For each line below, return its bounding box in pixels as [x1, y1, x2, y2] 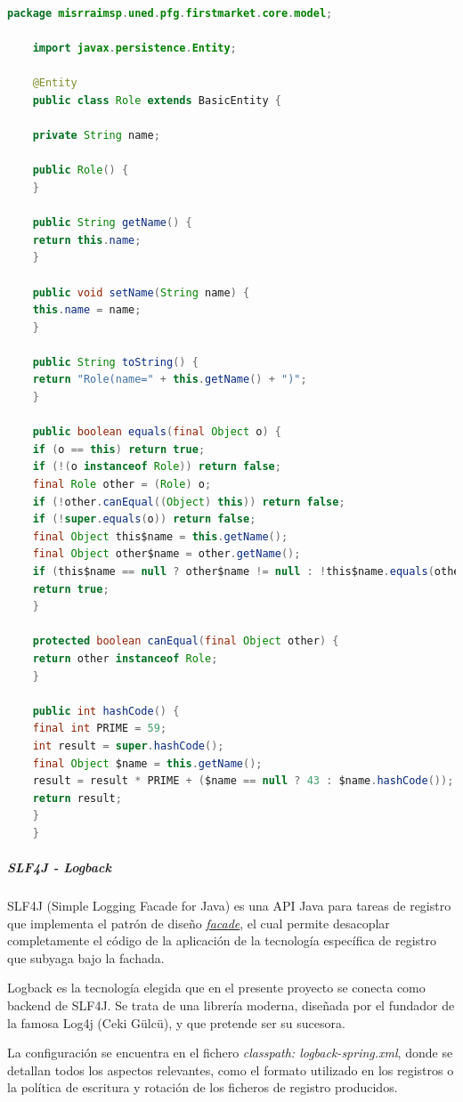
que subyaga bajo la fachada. [7, 948, 165, 967]
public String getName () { [32, 216, 192, 230]
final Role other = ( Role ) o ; [32, 478, 212, 491]
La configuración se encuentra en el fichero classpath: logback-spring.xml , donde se [7, 1043, 453, 1062]
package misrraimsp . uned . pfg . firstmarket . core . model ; [7, 7, 333, 20]
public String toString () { [32, 355, 199, 369]
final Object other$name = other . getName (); [32, 547, 301, 561]
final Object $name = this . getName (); [32, 757, 263, 770]
